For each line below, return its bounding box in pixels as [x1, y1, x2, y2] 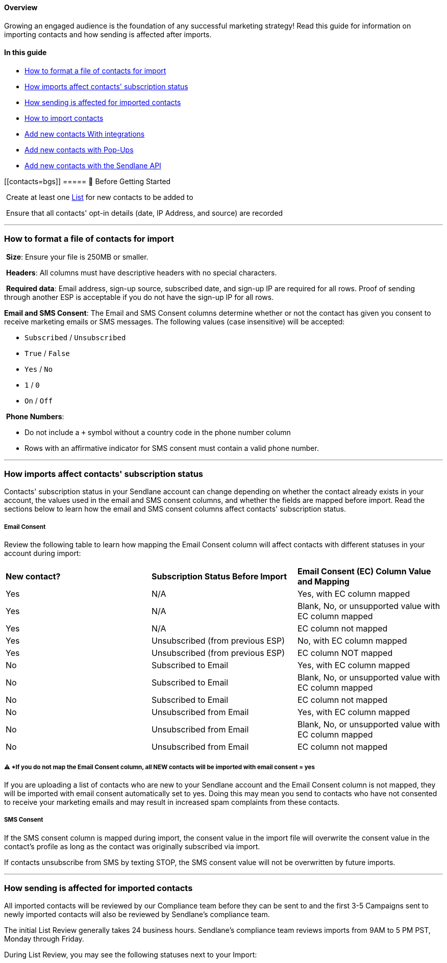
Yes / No [24, 364, 53, 373]
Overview [4, 3, 38, 12]
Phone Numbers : [6, 412, 64, 421]
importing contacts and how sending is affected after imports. [4, 30, 212, 39]
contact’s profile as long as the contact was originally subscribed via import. [4, 842, 260, 851]
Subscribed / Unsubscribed [24, 333, 126, 342]
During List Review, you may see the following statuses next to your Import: [4, 950, 257, 959]
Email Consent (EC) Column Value [297, 566, 431, 577]
